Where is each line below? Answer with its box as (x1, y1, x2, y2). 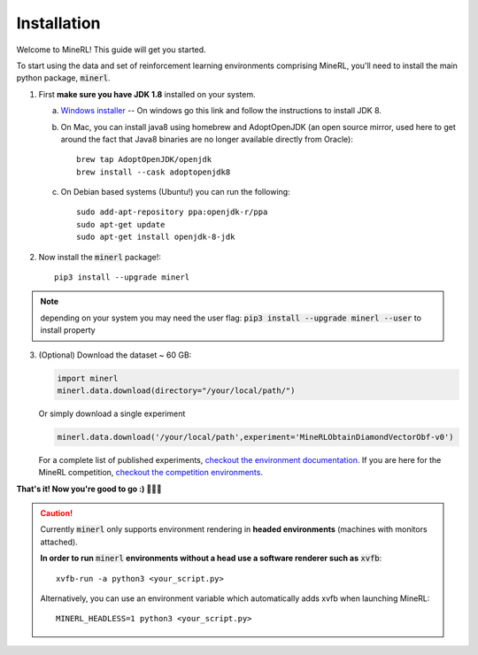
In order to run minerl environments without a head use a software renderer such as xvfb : (40, 553, 382, 564)
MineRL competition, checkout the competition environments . (38, 467, 263, 478)
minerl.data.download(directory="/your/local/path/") (57, 385, 296, 396)
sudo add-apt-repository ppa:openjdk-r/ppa (76, 207, 268, 217)
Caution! (40, 508, 73, 519)
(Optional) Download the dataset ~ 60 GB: (38, 350, 192, 360)
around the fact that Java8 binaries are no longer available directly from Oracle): (60, 134, 354, 144)
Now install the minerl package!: (38, 251, 161, 262)
